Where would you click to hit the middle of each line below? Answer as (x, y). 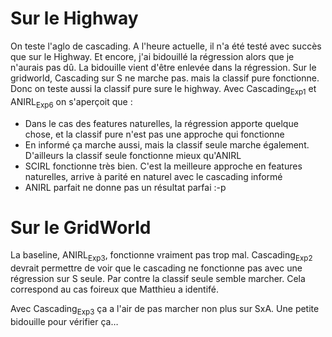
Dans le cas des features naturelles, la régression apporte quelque (161, 123)
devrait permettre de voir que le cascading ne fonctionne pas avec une (156, 268)
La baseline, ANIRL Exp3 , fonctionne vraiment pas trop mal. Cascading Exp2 (161, 256)
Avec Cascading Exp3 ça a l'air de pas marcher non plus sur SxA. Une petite (165, 310)
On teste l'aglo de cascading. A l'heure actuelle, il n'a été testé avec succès (166, 46)
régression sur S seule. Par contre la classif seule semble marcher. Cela (158, 279)
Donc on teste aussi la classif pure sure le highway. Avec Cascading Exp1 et (163, 89)
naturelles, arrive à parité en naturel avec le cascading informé (153, 176)
